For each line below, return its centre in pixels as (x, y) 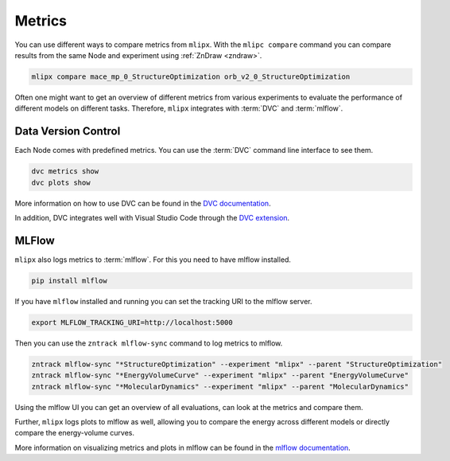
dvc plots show (61, 182)
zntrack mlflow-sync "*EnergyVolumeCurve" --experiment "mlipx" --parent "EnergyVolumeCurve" (220, 375)
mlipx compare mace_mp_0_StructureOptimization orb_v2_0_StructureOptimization (191, 76)
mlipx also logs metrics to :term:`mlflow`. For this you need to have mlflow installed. (153, 260)
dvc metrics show (65, 172)
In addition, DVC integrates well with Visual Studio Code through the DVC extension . (152, 217)
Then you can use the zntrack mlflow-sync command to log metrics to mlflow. (149, 343)
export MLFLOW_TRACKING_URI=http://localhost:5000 (132, 322)
